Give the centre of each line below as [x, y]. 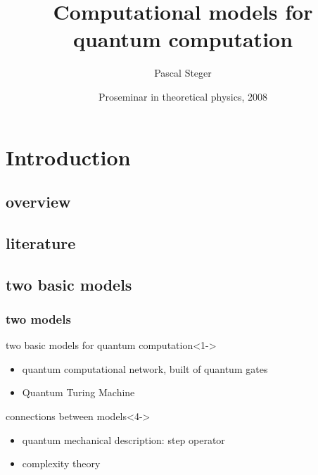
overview [38, 202]
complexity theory [61, 463]
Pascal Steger [183, 73]
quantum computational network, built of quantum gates [145, 368]
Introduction [68, 157]
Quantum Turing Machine [78, 392]
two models [38, 318]
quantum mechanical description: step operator [123, 439]
